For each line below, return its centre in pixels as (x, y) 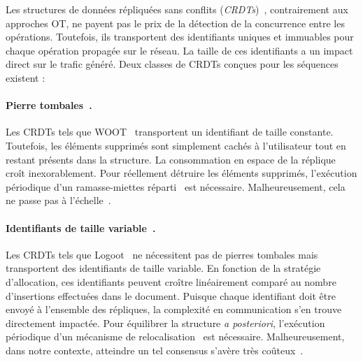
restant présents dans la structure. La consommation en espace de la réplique (171, 159)
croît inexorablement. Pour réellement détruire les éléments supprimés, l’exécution (181, 173)
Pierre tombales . (49, 105)
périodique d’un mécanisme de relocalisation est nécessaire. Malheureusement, (175, 336)
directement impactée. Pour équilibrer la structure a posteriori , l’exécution (165, 323)
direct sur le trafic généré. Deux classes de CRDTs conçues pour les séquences (172, 64)
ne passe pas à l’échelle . (58, 200)
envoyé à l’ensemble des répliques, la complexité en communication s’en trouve (174, 309)
